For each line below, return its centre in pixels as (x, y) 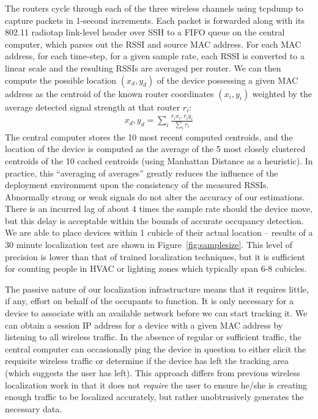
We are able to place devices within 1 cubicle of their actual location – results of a (159, 232)
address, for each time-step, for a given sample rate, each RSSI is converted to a (155, 56)
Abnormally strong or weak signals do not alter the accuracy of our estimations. (155, 196)
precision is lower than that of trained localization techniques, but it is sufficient (155, 256)
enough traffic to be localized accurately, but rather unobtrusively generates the (154, 397)
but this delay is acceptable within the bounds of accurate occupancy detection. (154, 220)
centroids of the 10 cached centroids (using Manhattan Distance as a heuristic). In (159, 160)
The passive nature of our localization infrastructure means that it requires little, (157, 289)
